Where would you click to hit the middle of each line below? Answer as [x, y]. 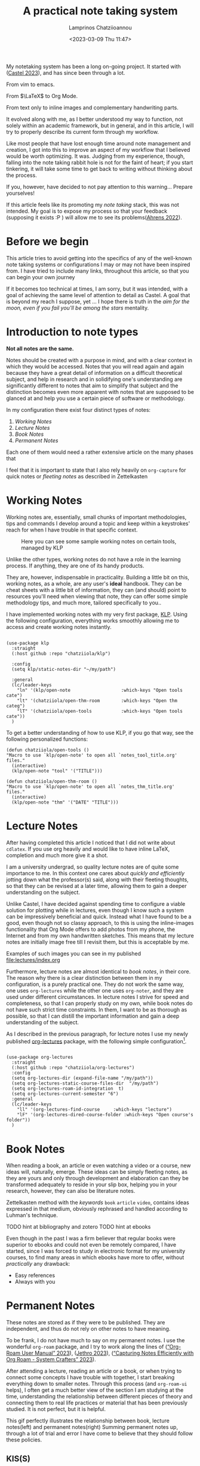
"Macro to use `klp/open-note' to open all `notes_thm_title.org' [90, 787]
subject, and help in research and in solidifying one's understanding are [94, 379]
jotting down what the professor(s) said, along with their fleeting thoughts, [98, 879]
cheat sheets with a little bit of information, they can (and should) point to [96, 590]
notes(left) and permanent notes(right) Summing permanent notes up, [92, 1427]
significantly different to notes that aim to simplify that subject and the [92, 385]
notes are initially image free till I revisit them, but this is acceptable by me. [98, 942]
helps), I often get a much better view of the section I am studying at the [95, 1390]
